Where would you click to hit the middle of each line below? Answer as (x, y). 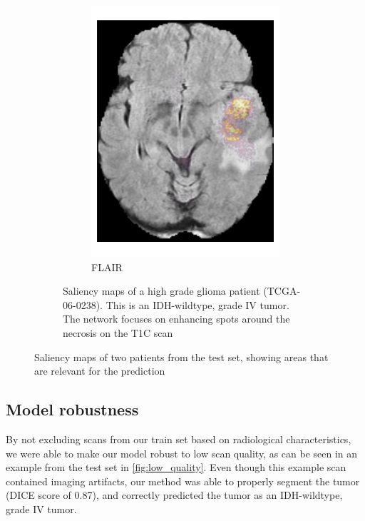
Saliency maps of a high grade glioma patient (161, 291)
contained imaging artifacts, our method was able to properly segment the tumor (183, 481)
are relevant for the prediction (100, 371)
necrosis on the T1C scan (118, 332)
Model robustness (72, 409)
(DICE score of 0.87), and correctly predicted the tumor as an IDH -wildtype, (174, 495)
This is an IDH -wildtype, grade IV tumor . (197, 304)
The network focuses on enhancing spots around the (176, 319)
